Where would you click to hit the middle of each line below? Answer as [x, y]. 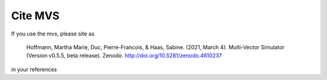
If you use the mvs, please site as [53, 34]
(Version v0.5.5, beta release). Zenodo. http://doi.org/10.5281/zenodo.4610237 [124, 56]
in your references [34, 69]
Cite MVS [35, 16]
